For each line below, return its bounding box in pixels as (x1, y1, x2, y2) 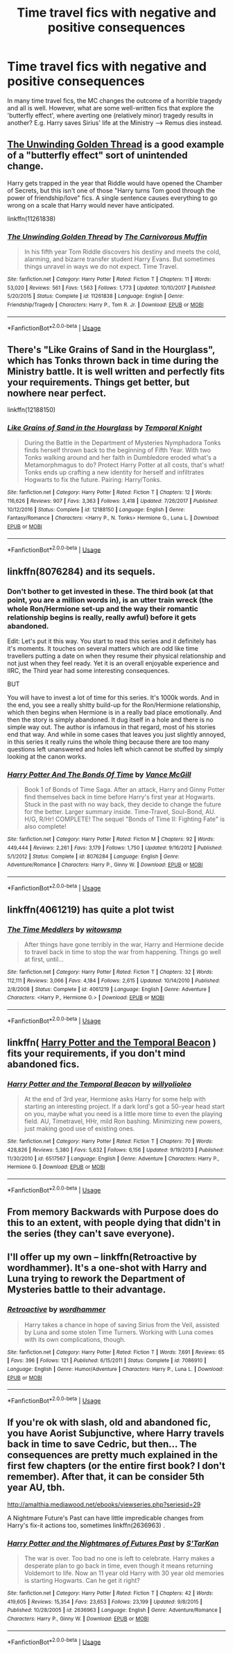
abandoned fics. (7, 1058, 80, 1070)
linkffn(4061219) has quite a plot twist (7, 904, 175, 916)
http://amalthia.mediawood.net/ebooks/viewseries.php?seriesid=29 (7, 1500, 201, 1509)
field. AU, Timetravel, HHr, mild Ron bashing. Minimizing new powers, (24, 1117, 223, 1126)
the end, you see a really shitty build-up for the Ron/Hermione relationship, (7, 701, 221, 709)
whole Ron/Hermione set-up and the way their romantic (7, 604, 199, 613)
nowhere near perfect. (7, 387, 107, 399)
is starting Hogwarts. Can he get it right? (24, 1577, 140, 1585)
